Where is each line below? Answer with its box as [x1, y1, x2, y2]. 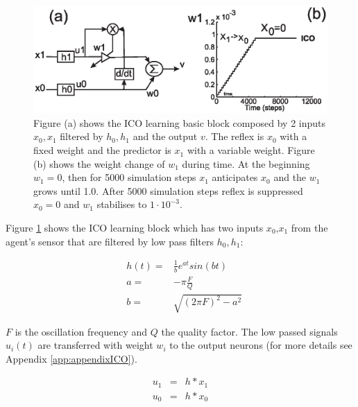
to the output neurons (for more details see [169, 338, 352, 352]
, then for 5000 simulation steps [62, 170, 196, 184]
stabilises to [96, 197, 147, 211]
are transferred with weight [37, 338, 153, 352]
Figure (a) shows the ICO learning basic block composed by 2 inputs [33, 115, 326, 130]
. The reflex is [205, 129, 264, 144]
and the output [133, 129, 198, 144]
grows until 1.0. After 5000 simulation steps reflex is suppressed [33, 183, 303, 198]
